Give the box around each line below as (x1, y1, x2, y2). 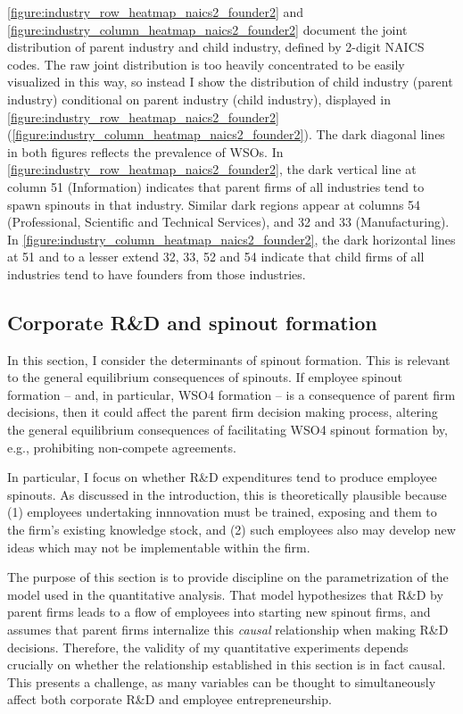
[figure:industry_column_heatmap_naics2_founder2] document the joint (7, 20, 408, 38)
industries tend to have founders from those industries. (7, 264, 306, 283)
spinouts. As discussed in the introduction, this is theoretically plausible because (7, 485, 447, 503)
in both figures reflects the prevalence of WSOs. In (7, 142, 284, 161)
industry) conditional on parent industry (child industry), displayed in (7, 89, 391, 108)
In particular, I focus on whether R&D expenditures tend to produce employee (7, 468, 437, 486)
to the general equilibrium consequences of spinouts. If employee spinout (7, 368, 403, 386)
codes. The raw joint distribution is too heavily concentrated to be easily (7, 54, 405, 73)
